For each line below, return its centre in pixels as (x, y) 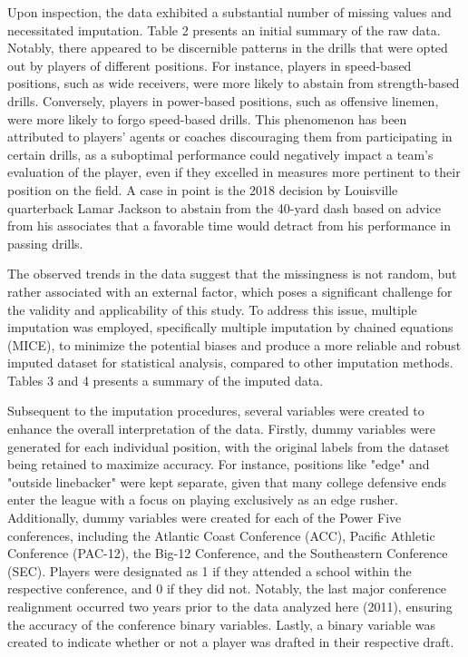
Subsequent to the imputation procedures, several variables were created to (216, 411)
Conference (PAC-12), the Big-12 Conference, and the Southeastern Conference (228, 553)
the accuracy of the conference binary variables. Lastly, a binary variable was (221, 624)
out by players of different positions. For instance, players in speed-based (210, 65)
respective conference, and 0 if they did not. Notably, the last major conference (227, 588)
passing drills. (45, 243)
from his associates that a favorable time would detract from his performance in (229, 226)
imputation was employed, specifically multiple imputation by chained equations (230, 327)
